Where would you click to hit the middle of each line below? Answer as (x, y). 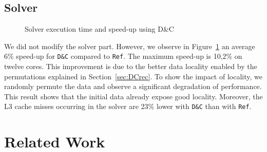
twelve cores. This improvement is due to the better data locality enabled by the (131, 66)
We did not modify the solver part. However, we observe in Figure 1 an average (130, 46)
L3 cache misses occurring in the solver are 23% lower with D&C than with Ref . (128, 106)
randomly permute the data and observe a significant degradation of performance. (133, 86)
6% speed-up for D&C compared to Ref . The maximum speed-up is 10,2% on (123, 56)
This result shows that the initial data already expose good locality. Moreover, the (133, 96)
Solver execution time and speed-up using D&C (99, 29)
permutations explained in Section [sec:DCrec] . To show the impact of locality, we (133, 76)
